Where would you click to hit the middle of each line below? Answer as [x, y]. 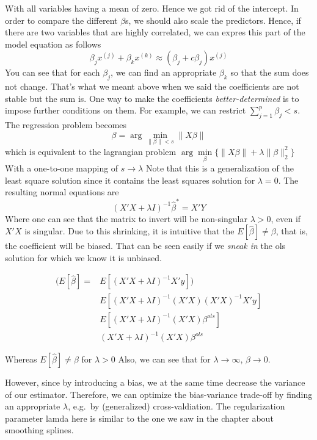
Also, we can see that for [164, 359]
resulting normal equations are [62, 192]
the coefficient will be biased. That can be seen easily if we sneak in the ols [145, 246]
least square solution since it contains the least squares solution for [130, 180]
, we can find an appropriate [164, 72]
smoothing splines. [39, 430]
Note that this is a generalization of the [220, 168]
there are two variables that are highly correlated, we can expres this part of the [155, 32]
